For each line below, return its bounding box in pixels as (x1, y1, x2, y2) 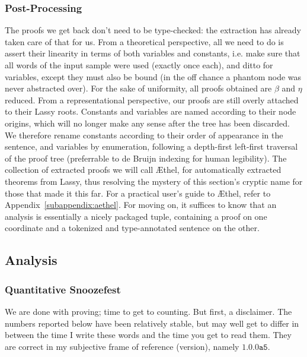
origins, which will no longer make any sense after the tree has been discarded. (5, 116, 290, 129)
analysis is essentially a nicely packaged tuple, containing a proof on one (5, 210, 267, 222)
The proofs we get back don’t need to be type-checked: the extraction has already (5, 24, 301, 36)
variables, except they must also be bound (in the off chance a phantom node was (5, 70, 302, 83)
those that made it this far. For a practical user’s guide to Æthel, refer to (5, 187, 271, 199)
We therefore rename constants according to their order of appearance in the (5, 128, 283, 141)
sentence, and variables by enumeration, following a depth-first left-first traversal (5, 140, 298, 153)
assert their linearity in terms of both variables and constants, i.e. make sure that (5, 47, 300, 59)
